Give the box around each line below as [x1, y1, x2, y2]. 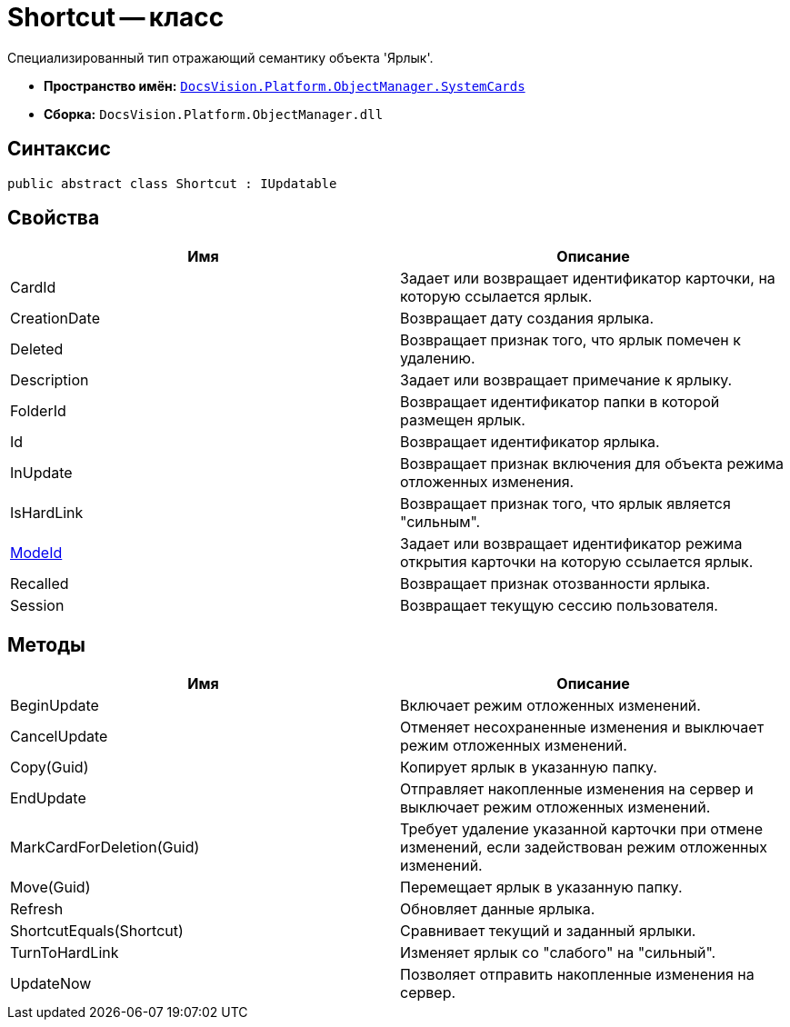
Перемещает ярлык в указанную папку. [400, 878, 683, 897]
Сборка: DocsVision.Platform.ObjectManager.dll [44, 105, 384, 122]
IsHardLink [10, 504, 84, 523]
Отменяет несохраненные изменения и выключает [400, 718, 765, 737]
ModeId [10, 543, 63, 563]
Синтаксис [7, 137, 111, 161]
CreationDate [10, 309, 101, 328]
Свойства [7, 206, 100, 230]
